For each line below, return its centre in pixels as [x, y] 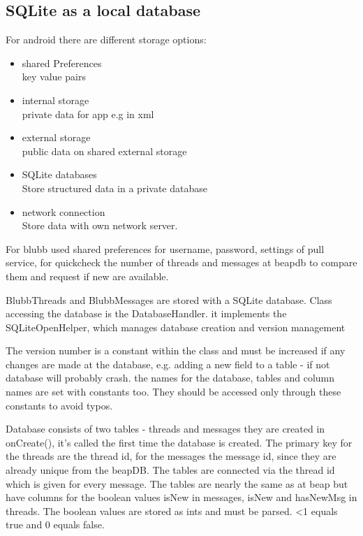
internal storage [55, 100]
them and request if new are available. [87, 276]
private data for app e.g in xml [88, 114]
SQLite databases [59, 174]
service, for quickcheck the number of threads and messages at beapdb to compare [181, 262]
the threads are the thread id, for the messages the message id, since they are [171, 456]
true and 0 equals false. [55, 524]
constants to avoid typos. [59, 405]
